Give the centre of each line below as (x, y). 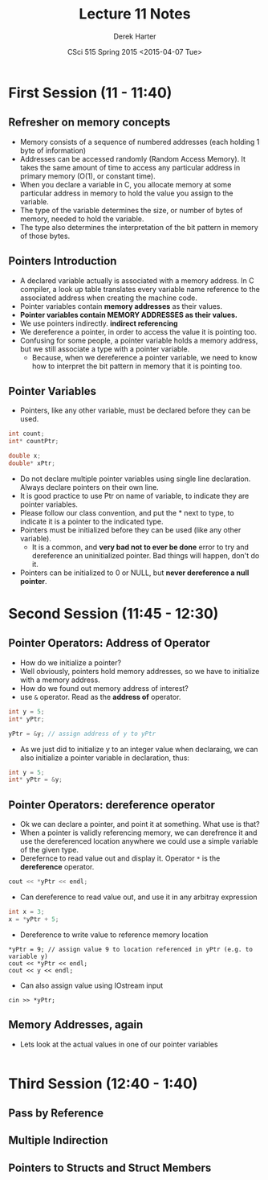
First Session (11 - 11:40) (90, 93)
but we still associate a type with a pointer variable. (105, 349)
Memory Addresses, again (76, 1025)
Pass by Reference (56, 1114)
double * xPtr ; (32, 463)
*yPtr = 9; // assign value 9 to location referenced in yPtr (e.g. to (130, 949)
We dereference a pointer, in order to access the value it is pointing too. (138, 331)
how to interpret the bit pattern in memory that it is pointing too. (137, 366)
